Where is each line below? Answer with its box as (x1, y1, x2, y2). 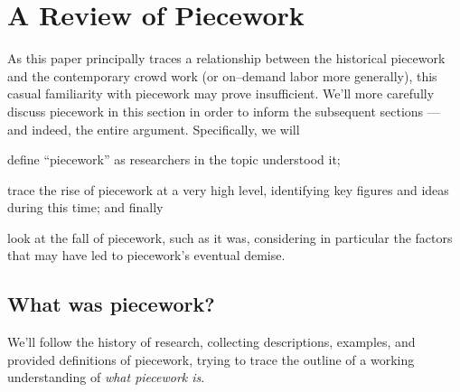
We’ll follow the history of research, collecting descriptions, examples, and (7, 332, 416, 351)
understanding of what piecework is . (7, 368, 205, 387)
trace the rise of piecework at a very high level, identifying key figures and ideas (7, 180, 449, 199)
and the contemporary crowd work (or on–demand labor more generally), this (7, 66, 437, 85)
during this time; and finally (7, 198, 164, 217)
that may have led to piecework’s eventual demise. (7, 246, 286, 265)
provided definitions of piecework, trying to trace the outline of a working (7, 350, 415, 369)
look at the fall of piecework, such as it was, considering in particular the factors (7, 228, 453, 247)
